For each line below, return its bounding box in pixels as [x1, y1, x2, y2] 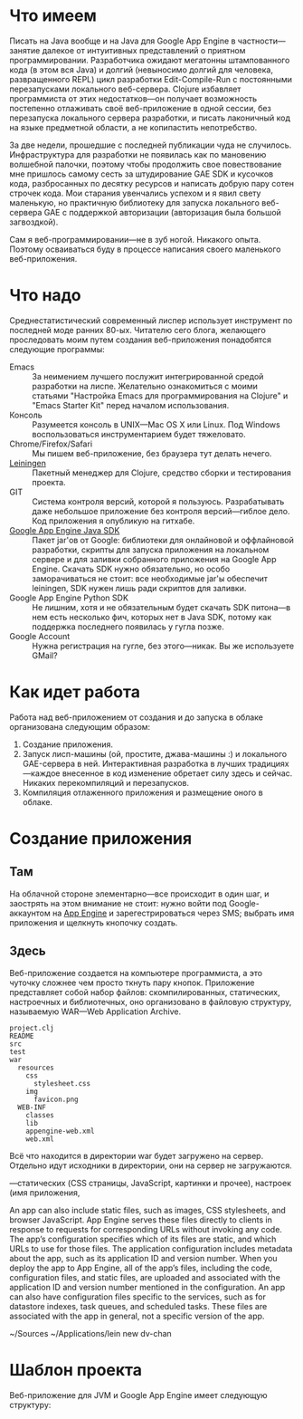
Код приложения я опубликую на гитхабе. [32, 515, 195, 526]
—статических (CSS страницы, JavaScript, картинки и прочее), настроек [9, 1177, 292, 1188]
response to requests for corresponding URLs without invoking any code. [9, 1223, 283, 1234]
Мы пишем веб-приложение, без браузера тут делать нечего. [32, 447, 272, 458]
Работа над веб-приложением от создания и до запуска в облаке [9, 712, 264, 723]
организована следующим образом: [9, 721, 151, 732]
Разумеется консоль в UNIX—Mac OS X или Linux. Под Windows [32, 418, 280, 430]
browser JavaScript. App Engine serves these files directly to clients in [9, 1214, 273, 1225]
